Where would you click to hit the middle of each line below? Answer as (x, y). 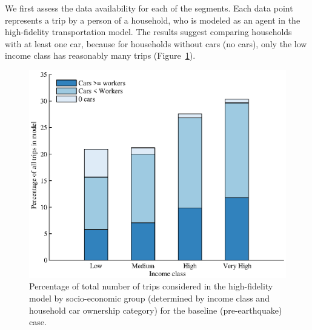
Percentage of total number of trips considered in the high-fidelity (151, 286)
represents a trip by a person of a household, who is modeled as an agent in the (153, 20)
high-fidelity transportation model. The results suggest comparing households (148, 32)
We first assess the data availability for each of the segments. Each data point (149, 8)
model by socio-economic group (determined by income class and (149, 298)
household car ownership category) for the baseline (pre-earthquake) (156, 310)
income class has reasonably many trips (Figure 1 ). (100, 55)
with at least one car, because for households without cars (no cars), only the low (156, 43)
